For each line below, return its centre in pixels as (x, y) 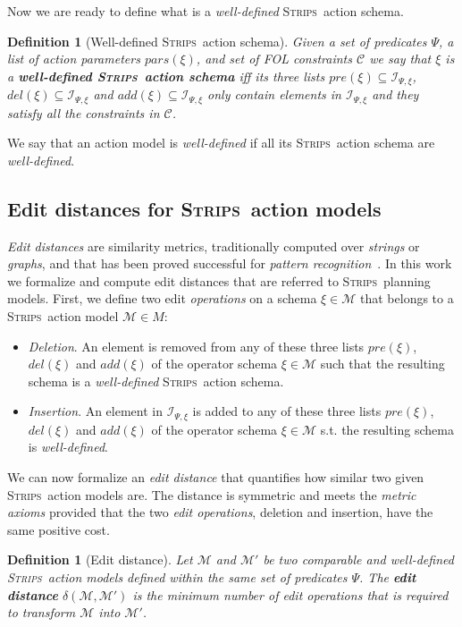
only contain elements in (274, 94)
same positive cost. (59, 529)
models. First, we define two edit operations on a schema (162, 298)
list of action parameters (74, 59)
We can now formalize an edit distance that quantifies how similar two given (216, 477)
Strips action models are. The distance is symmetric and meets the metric (212, 494)
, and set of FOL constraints (274, 59)
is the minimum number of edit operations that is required (290, 594)
